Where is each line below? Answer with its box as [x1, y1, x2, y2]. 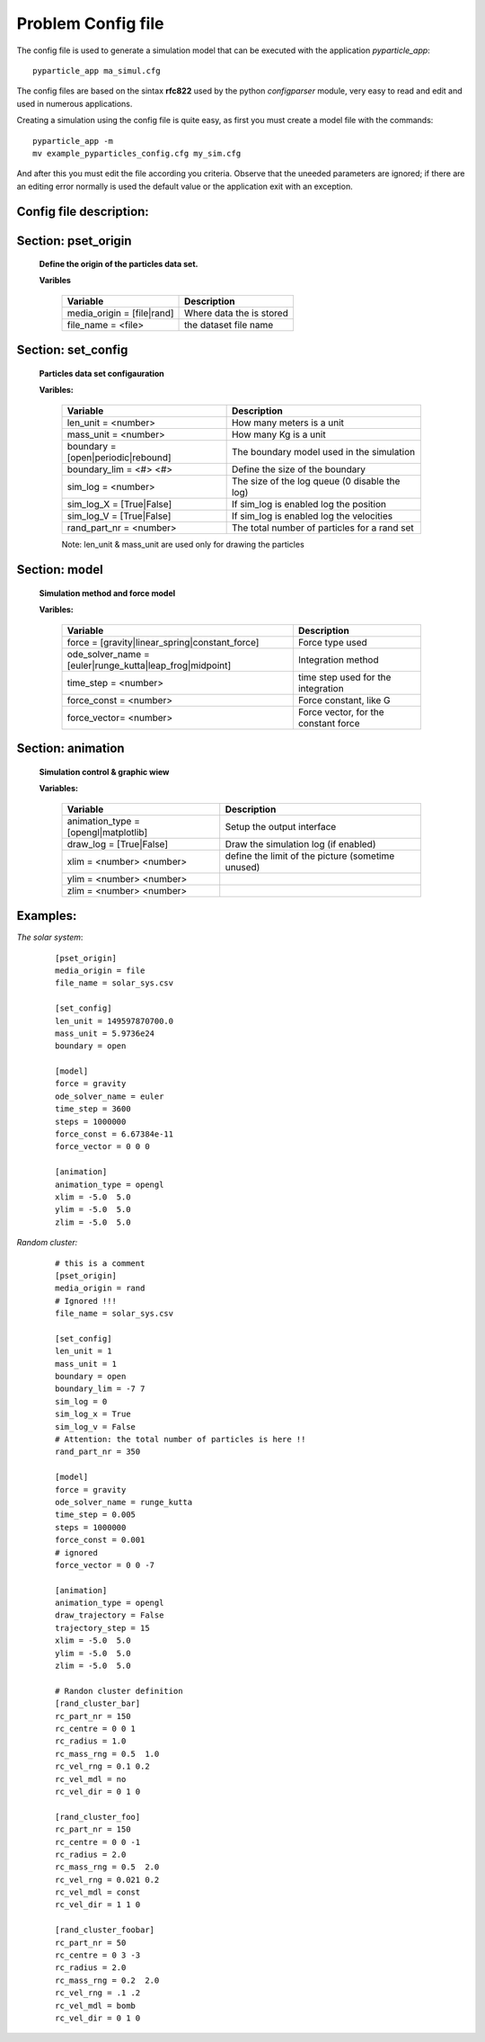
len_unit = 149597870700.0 [55, 1016, 174, 1026]
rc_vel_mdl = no [55, 1774, 127, 1784]
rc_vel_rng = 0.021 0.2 [55, 1875, 160, 1885]
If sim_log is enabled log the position [231, 497, 386, 510]
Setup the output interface [225, 820, 337, 833]
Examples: [16, 908, 77, 923]
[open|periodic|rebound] [66, 450, 172, 463]
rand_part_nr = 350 [55, 1447, 141, 1457]
